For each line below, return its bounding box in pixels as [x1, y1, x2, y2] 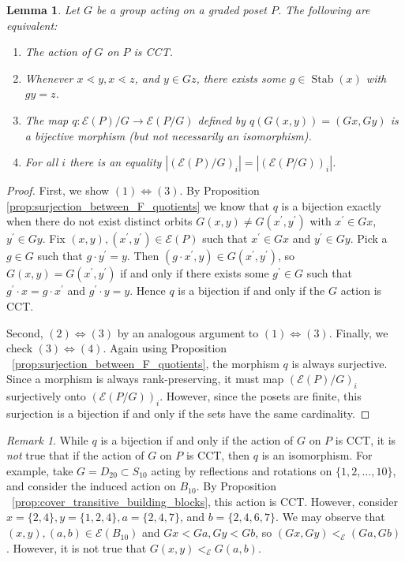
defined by [197, 111, 246, 128]
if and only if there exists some [120, 265, 269, 281]
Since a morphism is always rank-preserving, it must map [6, 370, 284, 387]
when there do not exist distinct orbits [6, 213, 193, 229]
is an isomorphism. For [261, 447, 373, 463]
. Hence [129, 282, 166, 299]
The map [24, 111, 69, 128]
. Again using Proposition [103, 340, 227, 356]
